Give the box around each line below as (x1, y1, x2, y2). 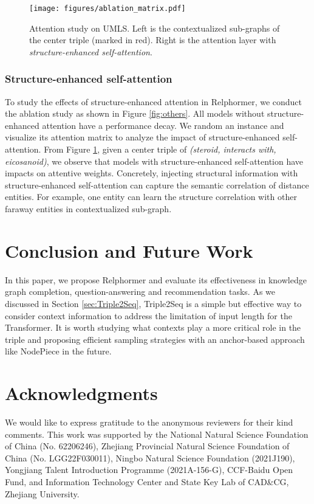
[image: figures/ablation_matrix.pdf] (29, 4, 186, 13)
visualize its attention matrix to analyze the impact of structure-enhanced (5, 131, 280, 143)
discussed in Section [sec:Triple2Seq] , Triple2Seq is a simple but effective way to (5, 297, 302, 309)
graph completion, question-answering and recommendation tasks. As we (5, 285, 275, 298)
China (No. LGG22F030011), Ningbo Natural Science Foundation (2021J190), (5, 451, 295, 464)
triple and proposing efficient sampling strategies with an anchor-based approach (5, 333, 305, 345)
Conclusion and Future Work (5, 238, 253, 263)
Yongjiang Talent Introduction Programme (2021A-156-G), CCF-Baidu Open (5, 463, 293, 476)
